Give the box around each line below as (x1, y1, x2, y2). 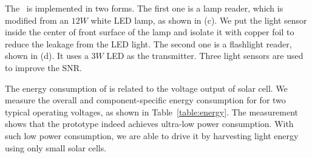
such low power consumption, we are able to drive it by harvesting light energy (5, 129, 299, 142)
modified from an (5, 13, 69, 26)
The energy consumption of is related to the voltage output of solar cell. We (5, 81, 288, 94)
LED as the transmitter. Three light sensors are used (106, 49, 304, 62)
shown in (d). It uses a (5, 49, 89, 62)
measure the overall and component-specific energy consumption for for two (5, 94, 286, 106)
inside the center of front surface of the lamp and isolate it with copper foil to (5, 26, 294, 38)
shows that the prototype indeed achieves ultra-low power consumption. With (5, 117, 294, 130)
